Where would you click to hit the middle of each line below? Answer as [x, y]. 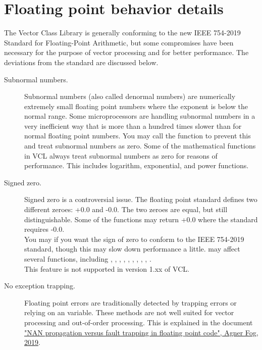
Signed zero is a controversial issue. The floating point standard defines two [141, 199]
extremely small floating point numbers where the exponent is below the [136, 106]
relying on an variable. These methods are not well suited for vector [129, 312]
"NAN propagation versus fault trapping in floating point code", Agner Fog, [141, 332]
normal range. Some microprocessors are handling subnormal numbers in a [140, 116]
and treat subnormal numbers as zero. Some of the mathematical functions [140, 146]
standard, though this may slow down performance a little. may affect [132, 249]
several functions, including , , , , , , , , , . [88, 259]
